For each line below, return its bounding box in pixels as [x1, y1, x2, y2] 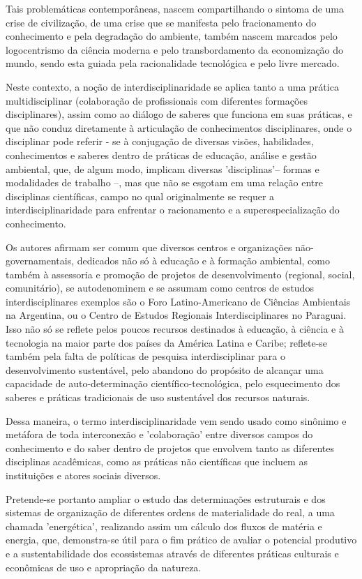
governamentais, [6, 253, 75, 268]
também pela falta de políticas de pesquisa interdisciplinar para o [6, 349, 286, 363]
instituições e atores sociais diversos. [6, 468, 161, 482]
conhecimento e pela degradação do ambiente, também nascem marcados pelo [6, 29, 338, 43]
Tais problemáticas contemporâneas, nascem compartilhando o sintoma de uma [6, 1, 345, 15]
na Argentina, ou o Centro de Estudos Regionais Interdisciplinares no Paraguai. [6, 308, 347, 322]
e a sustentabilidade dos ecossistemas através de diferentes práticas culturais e [6, 546, 339, 560]
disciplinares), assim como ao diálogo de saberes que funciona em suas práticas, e [6, 107, 352, 121]
